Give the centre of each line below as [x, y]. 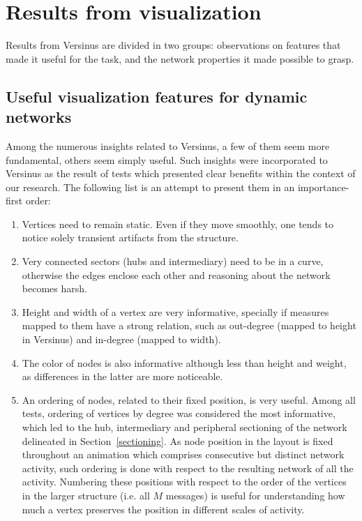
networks [39, 117]
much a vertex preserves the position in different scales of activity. [163, 509]
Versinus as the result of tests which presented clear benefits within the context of [181, 173]
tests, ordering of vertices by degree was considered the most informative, [179, 413]
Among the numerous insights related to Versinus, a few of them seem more [168, 145]
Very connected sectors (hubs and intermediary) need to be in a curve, [173, 261]
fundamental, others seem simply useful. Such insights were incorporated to [167, 159]
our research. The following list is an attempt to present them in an [150, 187]
